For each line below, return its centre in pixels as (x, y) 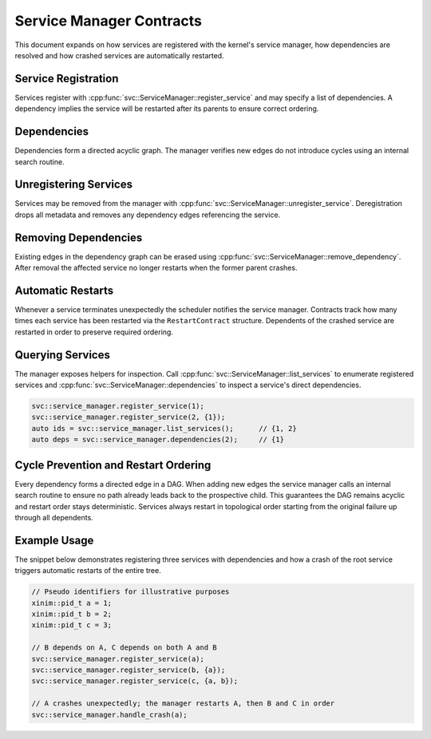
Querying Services (63, 355)
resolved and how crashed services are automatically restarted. (119, 55)
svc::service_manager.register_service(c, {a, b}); (135, 681)
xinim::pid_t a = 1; (71, 603)
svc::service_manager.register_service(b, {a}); (129, 670)
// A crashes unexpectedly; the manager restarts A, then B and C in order (183, 703)
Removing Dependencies (79, 237)
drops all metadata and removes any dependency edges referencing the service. (148, 215)
